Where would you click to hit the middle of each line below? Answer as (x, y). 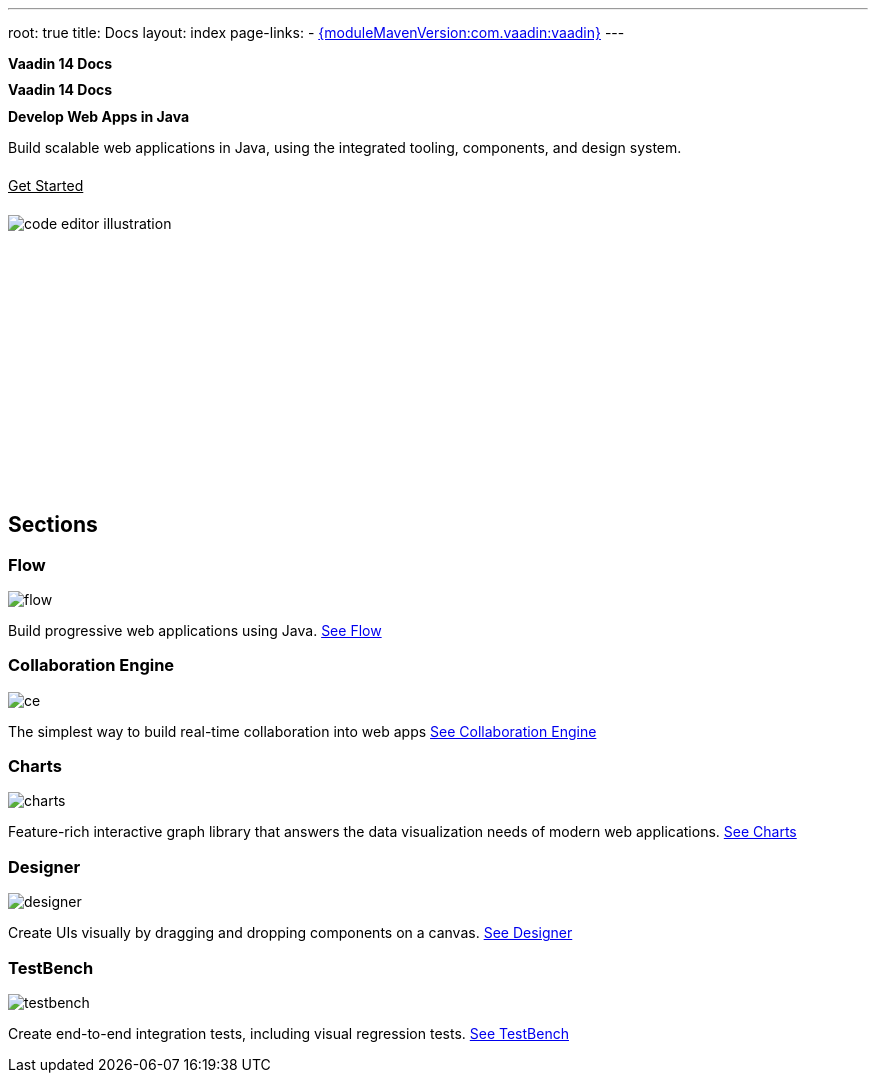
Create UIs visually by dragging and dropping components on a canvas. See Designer (290, 933)
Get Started (46, 185)
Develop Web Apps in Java (99, 116)
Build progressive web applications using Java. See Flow (195, 630)
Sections (53, 525)
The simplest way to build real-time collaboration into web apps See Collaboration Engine (302, 731)
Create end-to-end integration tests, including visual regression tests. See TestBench (288, 1033)
